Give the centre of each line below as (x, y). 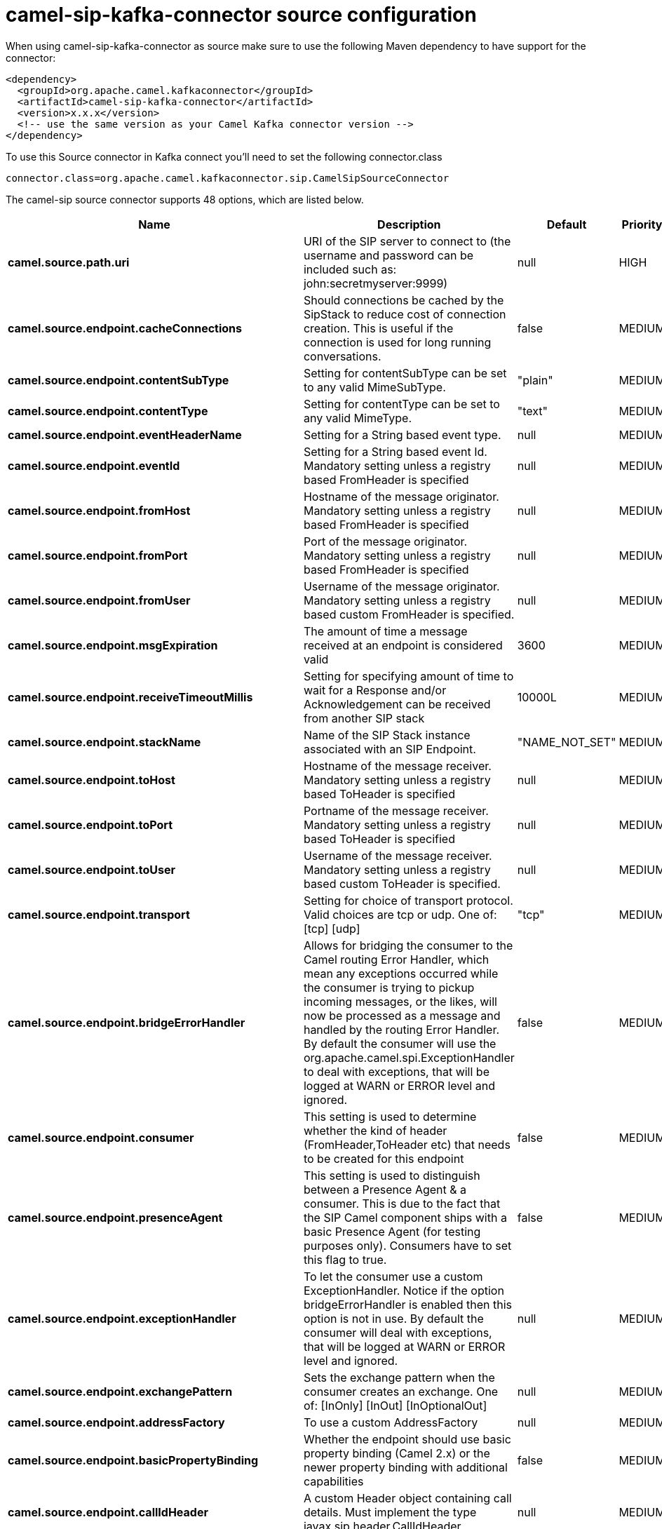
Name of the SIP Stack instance (387, 735)
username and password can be (389, 255)
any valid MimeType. (358, 418)
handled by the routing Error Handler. (401, 1029)
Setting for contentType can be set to (401, 404)
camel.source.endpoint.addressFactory (116, 1422)
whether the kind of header (375, 1130)
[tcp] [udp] (332, 928)
